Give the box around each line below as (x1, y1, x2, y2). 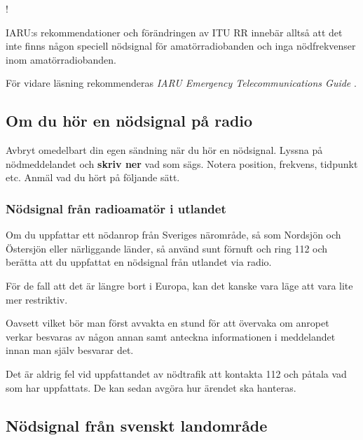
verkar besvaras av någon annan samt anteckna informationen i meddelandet (6, 329, 336, 343)
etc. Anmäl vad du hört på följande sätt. (6, 170, 180, 185)
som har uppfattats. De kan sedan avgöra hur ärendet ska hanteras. (6, 380, 296, 395)
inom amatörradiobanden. (6, 52, 117, 66)
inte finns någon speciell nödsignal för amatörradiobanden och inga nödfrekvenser (6, 38, 356, 53)
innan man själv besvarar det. (6, 343, 134, 357)
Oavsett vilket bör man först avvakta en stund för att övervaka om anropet (6, 315, 329, 330)
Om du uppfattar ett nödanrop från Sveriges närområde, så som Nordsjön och (6, 227, 341, 242)
